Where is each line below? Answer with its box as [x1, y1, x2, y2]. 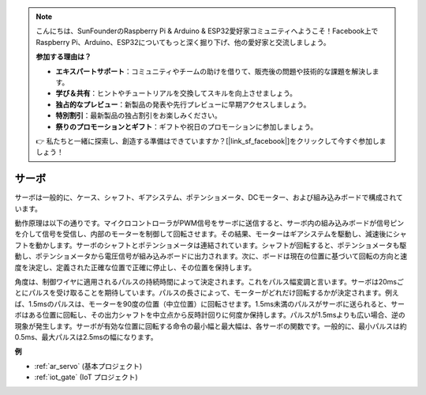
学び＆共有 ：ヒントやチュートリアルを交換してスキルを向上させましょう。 [55, 88, 297, 98]
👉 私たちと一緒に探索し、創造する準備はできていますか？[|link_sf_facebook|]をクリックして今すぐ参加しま [35, 136, 387, 145]
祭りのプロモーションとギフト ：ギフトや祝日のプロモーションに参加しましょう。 [55, 122, 318, 131]
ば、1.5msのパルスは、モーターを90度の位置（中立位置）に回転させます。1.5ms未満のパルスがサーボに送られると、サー [14, 299, 405, 308]
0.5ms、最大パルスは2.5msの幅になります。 [14, 332, 158, 341]
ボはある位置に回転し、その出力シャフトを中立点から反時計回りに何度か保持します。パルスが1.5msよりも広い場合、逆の [14, 310, 405, 320]
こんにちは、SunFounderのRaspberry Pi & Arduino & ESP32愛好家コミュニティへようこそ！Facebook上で [35, 26, 379, 36]
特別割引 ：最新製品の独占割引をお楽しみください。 [55, 111, 222, 120]
